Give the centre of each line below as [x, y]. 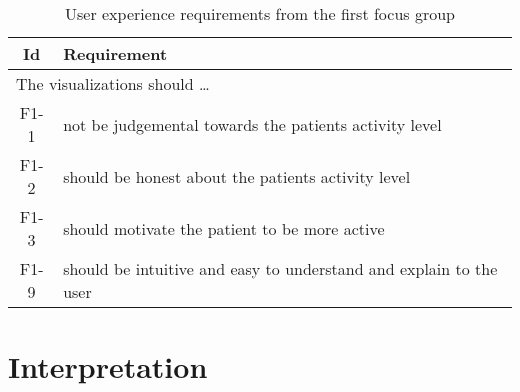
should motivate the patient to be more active [224, 228]
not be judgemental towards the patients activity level [252, 124]
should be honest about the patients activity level [237, 176]
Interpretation [108, 366]
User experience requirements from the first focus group [260, 13]
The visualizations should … [113, 83]
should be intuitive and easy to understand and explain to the [280, 268]
